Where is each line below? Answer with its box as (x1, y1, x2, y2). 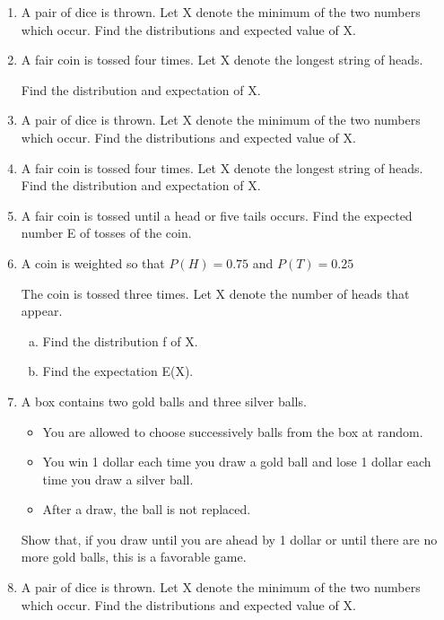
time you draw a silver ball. (42, 469, 194, 488)
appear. (21, 301, 63, 320)
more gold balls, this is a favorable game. (21, 547, 247, 566)
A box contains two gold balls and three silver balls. (21, 391, 307, 410)
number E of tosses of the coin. (21, 223, 192, 242)
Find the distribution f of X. (42, 331, 198, 350)
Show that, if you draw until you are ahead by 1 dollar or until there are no (21, 529, 438, 548)
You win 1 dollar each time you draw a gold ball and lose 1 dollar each (42, 452, 431, 471)
